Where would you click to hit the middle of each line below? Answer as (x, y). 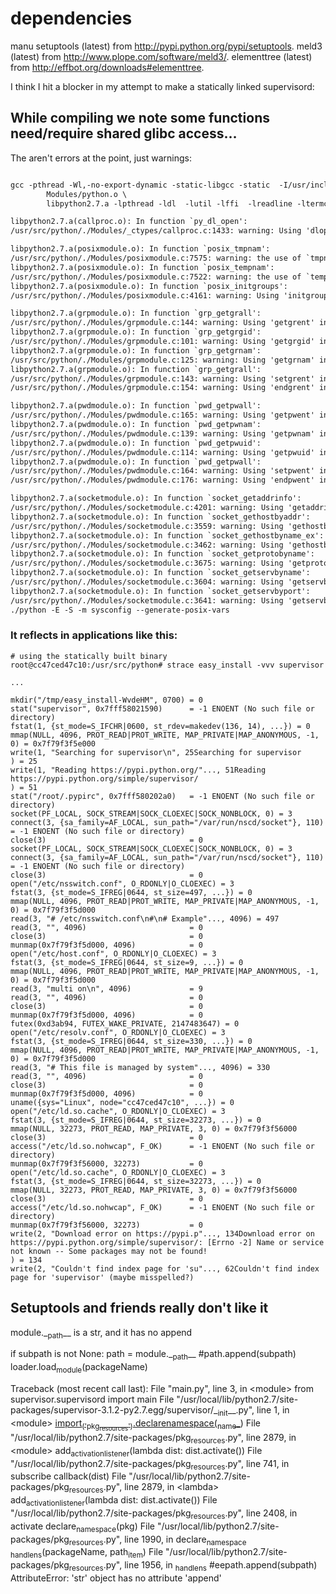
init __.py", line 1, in (253, 1411)
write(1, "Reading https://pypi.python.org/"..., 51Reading (138, 770)
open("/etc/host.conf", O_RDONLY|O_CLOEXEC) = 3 (113, 953)
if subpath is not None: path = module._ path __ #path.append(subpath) (153, 1355)
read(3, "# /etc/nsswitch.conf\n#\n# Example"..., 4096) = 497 (145, 918)
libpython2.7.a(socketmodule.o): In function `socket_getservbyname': (160, 573)
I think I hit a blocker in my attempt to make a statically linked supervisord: (162, 86)
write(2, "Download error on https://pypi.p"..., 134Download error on (162, 1233)
